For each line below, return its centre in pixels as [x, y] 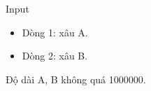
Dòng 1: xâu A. [55, 32]
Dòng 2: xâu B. [55, 56]
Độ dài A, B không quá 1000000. [76, 79]
